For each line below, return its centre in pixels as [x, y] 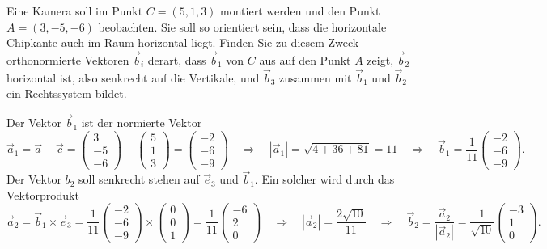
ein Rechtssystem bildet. [67, 93]
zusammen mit [316, 77]
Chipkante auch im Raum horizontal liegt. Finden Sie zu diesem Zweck [183, 42]
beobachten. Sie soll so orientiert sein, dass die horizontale [242, 26]
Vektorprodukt [43, 194]
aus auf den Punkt [305, 60]
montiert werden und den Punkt [300, 11]
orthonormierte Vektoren [68, 60]
